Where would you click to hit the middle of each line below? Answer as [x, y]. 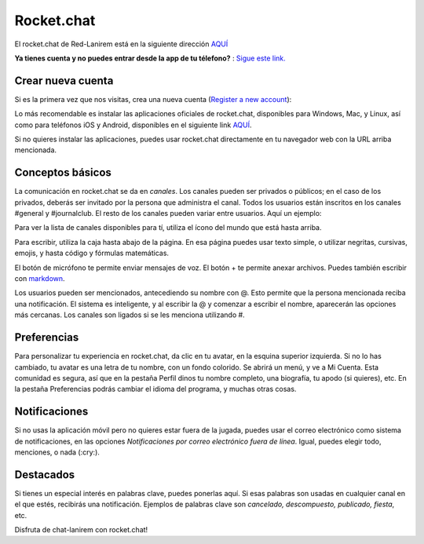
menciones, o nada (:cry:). [57, 452]
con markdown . [40, 279]
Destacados [45, 475]
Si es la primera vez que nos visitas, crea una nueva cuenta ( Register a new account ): [153, 99]
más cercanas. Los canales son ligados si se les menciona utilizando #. [130, 315]
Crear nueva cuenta [64, 80]
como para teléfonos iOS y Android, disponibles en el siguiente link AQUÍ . [133, 125]
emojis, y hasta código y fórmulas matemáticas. [91, 253]
